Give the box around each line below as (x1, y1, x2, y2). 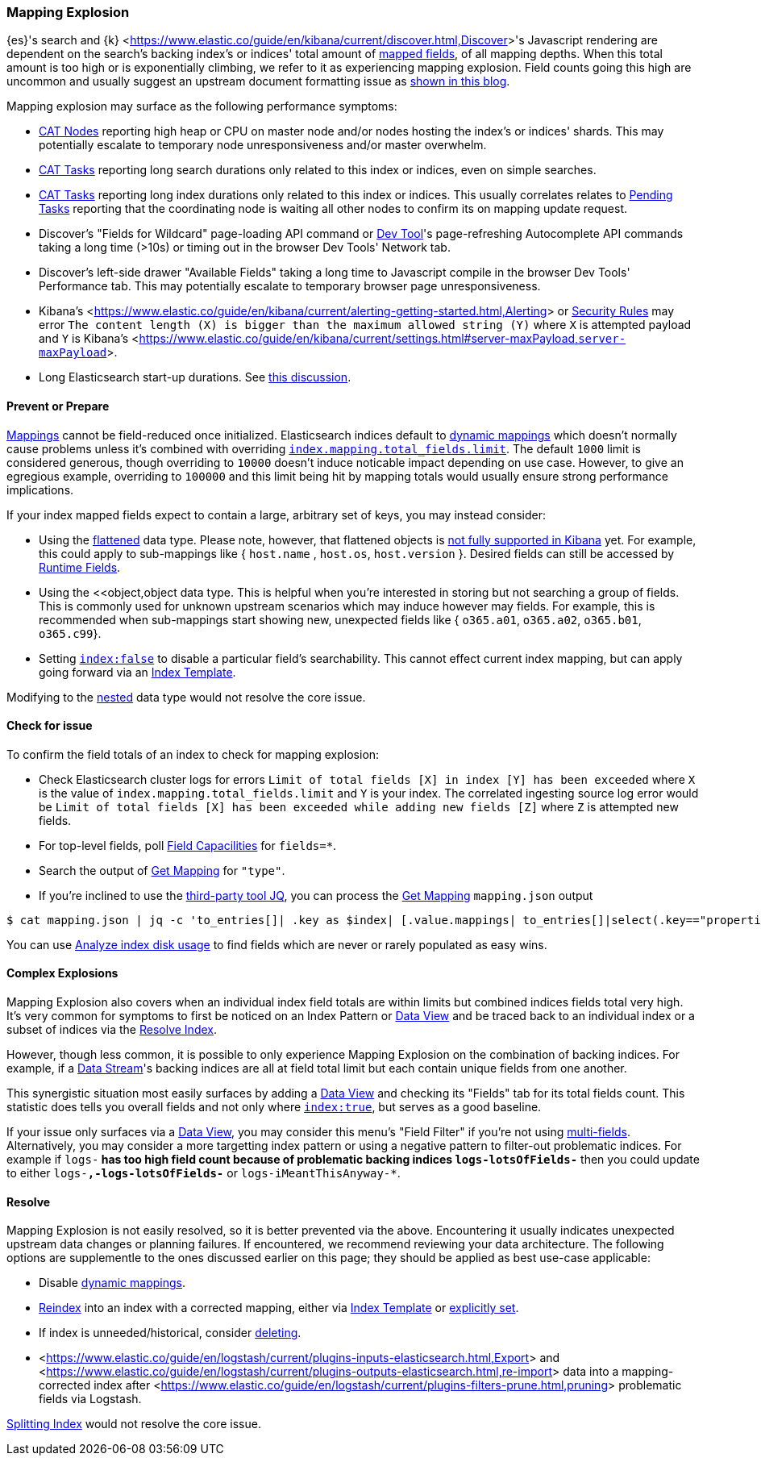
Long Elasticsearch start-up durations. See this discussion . (39, 370, 351, 385)
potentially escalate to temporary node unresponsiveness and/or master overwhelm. (39, 138, 487, 152)
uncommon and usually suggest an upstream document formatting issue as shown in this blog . (6, 74, 510, 89)
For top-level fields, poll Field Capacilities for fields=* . (39, 838, 337, 852)
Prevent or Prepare (6, 398, 110, 413)
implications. (6, 482, 74, 497)
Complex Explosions (6, 966, 119, 981)
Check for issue (6, 719, 93, 733)
